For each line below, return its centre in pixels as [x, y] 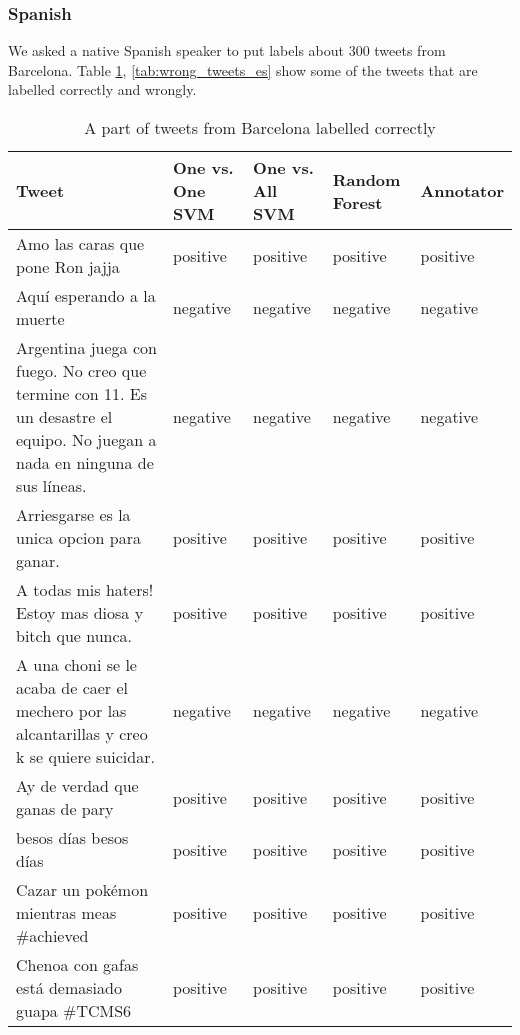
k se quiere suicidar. [85, 756]
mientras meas [66, 912]
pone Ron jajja [68, 266]
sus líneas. [51, 485]
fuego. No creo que [81, 370]
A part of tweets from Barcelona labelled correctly [260, 127]
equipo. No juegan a [86, 439]
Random [366, 179]
